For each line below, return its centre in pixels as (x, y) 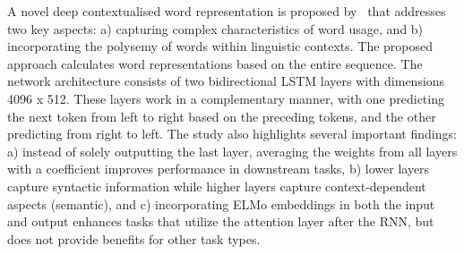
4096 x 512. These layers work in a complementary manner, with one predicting (226, 98)
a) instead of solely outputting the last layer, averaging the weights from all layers (232, 151)
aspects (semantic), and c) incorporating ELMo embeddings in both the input (221, 203)
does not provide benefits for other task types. (134, 238)
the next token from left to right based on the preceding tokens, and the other (222, 116)
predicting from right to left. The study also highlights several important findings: (232, 134)
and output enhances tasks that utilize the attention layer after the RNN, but (221, 221)
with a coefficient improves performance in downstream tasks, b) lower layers (219, 169)
